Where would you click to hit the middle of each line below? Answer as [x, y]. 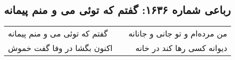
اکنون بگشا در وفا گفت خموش [60, 48]
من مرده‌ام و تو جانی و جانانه [178, 33]
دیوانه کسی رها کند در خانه [181, 48]
